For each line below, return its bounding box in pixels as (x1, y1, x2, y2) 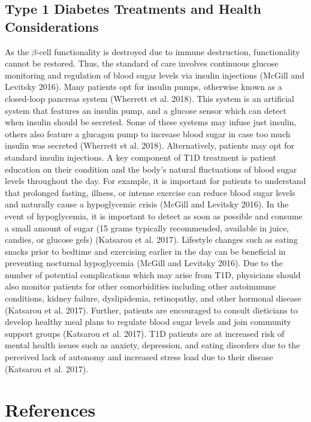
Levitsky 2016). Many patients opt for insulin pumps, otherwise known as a (5, 80, 282, 93)
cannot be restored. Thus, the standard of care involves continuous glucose (5, 57, 279, 70)
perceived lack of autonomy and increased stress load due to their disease (5, 351, 273, 363)
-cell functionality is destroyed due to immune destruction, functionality (36, 45, 300, 58)
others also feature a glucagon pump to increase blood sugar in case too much (5, 127, 291, 140)
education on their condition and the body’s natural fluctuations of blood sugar (5, 162, 297, 175)
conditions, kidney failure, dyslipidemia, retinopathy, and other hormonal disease (5, 292, 301, 305)
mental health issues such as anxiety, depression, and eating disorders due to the (5, 339, 300, 351)
